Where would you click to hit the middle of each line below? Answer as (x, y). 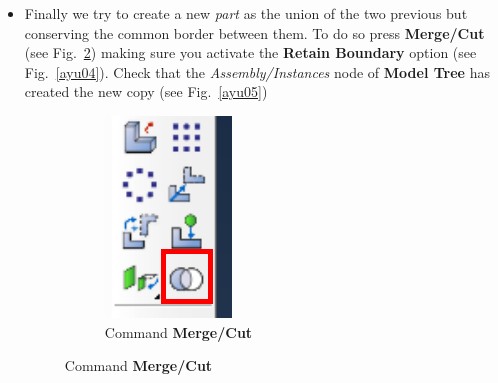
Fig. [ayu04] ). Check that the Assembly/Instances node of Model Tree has (257, 71)
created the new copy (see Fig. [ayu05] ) (146, 91)
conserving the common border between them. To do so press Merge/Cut (254, 32)
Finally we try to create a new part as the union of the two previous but (246, 13)
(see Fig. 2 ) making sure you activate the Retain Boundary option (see (250, 52)
